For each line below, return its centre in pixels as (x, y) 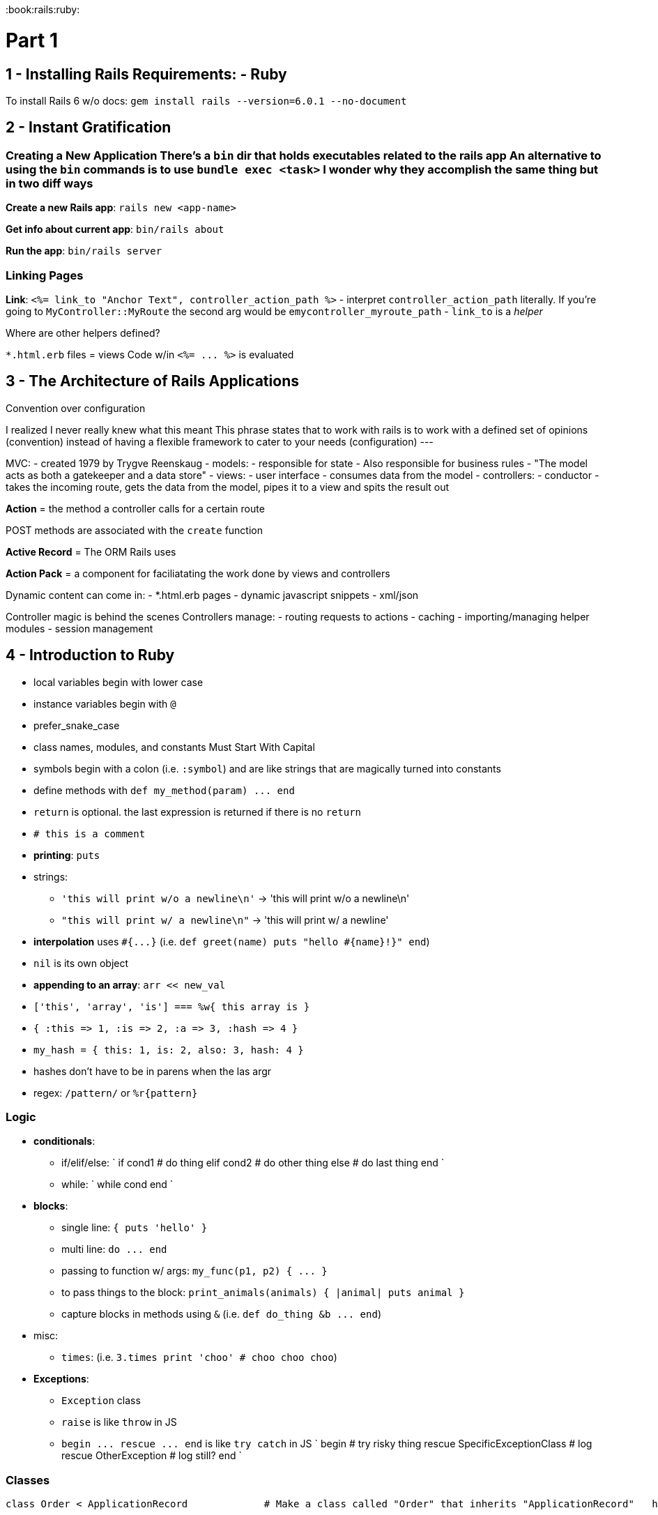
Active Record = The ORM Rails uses (91, 551)
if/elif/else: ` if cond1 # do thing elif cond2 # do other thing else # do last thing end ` (253, 1163)
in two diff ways (49, 183)
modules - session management (79, 628)
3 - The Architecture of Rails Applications (152, 381)
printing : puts (67, 855)
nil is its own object (81, 963)
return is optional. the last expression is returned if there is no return (197, 812)
